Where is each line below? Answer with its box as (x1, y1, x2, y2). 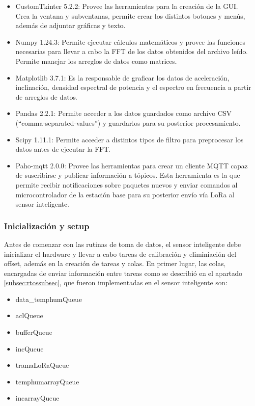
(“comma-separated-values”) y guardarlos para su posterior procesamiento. (15, 117, 241, 128)
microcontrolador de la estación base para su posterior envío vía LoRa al (15, 189, 234, 199)
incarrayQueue (15, 393, 59, 403)
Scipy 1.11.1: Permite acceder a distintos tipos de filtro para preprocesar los (15, 134, 244, 144)
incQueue (15, 343, 44, 353)
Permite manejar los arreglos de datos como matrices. (15, 55, 177, 66)
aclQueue (15, 310, 43, 321)
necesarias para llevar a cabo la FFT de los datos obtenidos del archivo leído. (15, 46, 248, 56)
